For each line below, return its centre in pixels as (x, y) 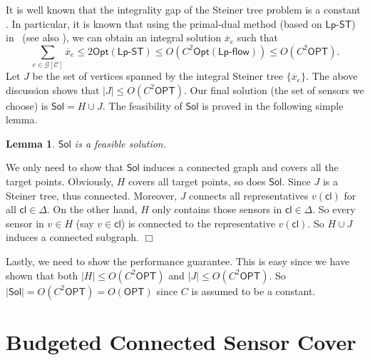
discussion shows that (53, 89)
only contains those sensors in (217, 209)
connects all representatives (249, 195)
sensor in (25, 223)
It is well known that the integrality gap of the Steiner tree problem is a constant (183, 9)
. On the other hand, (92, 209)
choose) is (27, 105)
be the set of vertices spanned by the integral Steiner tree (158, 76)
